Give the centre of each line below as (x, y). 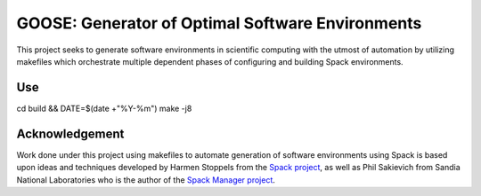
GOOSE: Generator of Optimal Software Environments (219, 23)
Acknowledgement (70, 133)
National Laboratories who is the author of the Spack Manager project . (146, 180)
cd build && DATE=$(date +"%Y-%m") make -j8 (104, 108)
